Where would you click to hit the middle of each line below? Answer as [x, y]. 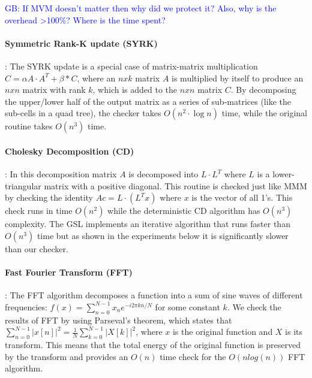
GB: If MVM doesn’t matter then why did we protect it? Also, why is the [141, 8]
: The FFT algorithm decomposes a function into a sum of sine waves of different [154, 295]
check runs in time [39, 211]
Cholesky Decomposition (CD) [70, 151]
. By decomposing [263, 90]
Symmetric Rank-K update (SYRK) [81, 43]
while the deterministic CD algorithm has [184, 211]
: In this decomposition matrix [61, 174]
